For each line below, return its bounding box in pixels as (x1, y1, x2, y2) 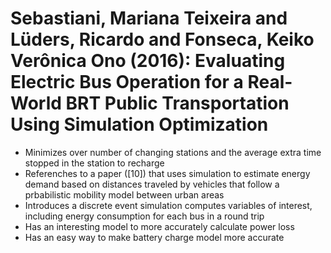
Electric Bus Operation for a (10, 71, 244, 94)
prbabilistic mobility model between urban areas (24, 188, 225, 201)
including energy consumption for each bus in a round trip (24, 210, 265, 222)
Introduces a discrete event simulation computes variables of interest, (24, 199, 313, 211)
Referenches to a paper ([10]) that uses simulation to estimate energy (24, 167, 311, 179)
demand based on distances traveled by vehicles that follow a (24, 178, 280, 190)
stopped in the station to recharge (24, 157, 165, 169)
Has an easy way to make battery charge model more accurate (24, 231, 285, 243)
